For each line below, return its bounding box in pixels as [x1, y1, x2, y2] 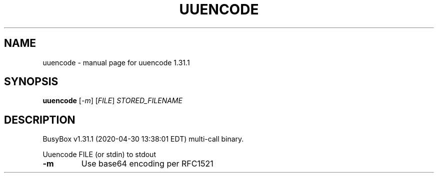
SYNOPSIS [4, 75, 58, 88]
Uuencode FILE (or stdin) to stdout [42, 150, 156, 159]
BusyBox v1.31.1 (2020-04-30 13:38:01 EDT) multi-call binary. [42, 135, 244, 144]
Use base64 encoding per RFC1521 [81, 159, 213, 169]
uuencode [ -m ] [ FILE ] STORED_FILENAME [42, 96, 182, 105]
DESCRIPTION [4, 113, 75, 126]
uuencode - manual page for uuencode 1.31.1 [42, 58, 190, 67]
